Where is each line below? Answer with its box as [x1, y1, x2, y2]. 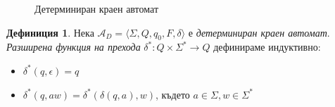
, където [155, 87, 190, 101]
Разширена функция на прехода [6, 39, 141, 54]
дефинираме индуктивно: [213, 39, 321, 54]
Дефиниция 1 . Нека [6, 25, 94, 39]
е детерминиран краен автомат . [188, 25, 330, 39]
